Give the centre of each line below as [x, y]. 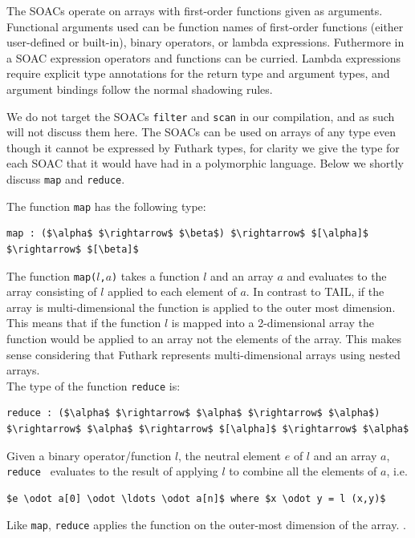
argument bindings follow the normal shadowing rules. [140, 89]
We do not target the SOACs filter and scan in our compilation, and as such [201, 116]
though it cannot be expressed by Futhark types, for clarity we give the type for [203, 147]
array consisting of [52, 291]
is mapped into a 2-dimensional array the [273, 323]
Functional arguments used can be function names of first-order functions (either [205, 26]
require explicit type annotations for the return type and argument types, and [198, 73]
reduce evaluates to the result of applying [112, 471]
